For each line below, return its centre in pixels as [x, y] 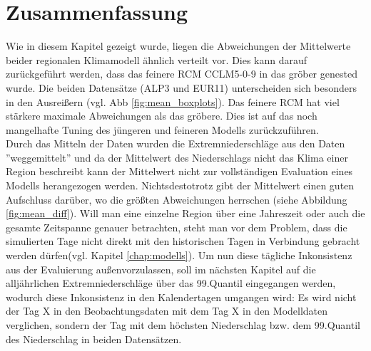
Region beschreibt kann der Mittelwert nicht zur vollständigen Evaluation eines [179, 171]
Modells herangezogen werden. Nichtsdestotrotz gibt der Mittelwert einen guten [180, 185]
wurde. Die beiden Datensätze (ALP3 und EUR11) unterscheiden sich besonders [182, 87]
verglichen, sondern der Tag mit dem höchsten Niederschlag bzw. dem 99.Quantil [183, 325]
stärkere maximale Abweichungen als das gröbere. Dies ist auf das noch [162, 116]
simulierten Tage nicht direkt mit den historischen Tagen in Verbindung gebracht [183, 241]
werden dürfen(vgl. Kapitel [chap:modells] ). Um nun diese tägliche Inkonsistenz [179, 255]
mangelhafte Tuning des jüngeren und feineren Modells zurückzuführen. [162, 129]
